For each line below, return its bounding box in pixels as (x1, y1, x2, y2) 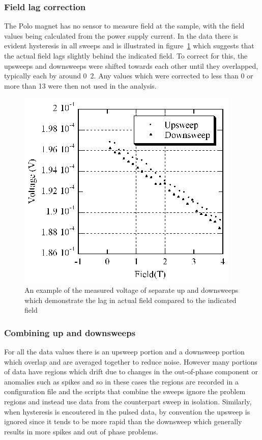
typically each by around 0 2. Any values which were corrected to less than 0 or (4, 70, 253, 81)
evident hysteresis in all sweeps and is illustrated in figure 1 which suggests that (4, 40, 254, 51)
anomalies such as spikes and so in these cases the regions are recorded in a (4, 376, 239, 387)
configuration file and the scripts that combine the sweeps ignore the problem (4, 386, 246, 397)
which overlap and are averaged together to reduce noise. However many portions (4, 356, 257, 367)
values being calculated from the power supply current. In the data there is (4, 30, 238, 41)
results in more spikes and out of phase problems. (4, 426, 158, 436)
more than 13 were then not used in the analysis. (4, 80, 157, 91)
